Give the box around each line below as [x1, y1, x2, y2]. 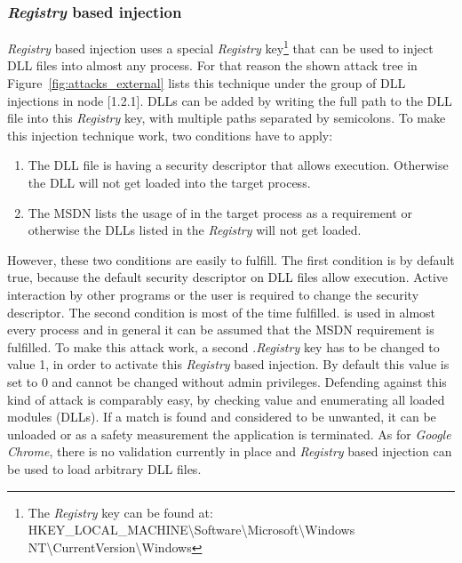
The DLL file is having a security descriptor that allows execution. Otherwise [28, 156, 449, 174]
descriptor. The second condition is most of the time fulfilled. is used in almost [7, 302, 436, 321]
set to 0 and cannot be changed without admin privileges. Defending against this [7, 372, 447, 390]
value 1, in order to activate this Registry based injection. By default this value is [7, 355, 450, 374]
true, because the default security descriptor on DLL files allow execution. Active [7, 268, 449, 286]
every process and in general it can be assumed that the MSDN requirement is [7, 320, 434, 339]
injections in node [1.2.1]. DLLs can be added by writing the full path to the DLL [7, 91, 452, 109]
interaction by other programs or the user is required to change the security [7, 286, 419, 303]
